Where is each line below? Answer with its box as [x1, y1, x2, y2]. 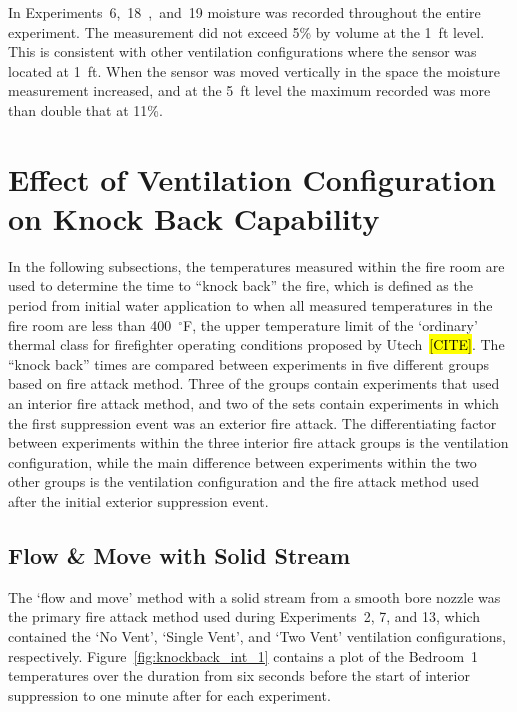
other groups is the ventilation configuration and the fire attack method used [8, 471, 479, 492]
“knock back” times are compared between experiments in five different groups [8, 353, 490, 374]
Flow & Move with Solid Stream [8, 539, 351, 570]
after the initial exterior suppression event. [8, 491, 269, 511]
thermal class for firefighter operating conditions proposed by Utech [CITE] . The [8, 334, 505, 355]
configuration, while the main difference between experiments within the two [8, 451, 477, 472]
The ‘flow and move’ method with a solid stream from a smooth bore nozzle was [8, 586, 501, 607]
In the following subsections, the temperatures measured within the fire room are [8, 255, 505, 276]
